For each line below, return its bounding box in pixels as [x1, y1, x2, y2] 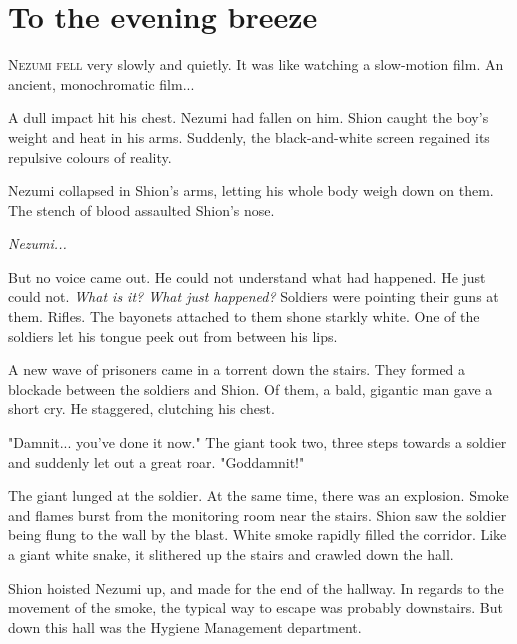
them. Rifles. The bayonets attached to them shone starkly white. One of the [8, 306, 480, 327]
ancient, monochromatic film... [8, 73, 195, 94]
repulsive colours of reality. [8, 146, 172, 167]
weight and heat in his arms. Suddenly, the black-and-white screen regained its [8, 126, 490, 147]
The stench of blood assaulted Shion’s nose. [8, 199, 275, 220]
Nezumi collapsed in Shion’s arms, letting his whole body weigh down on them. [8, 180, 494, 201]
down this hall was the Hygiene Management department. [8, 616, 362, 637]
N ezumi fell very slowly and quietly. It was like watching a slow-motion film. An [8, 54, 504, 75]
